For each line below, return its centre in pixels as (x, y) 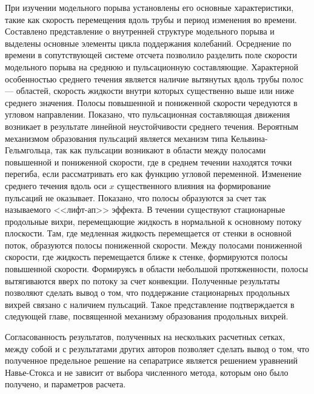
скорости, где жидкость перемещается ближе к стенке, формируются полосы (146, 257)
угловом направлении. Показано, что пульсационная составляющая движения (148, 114)
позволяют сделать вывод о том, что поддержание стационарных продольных (148, 292)
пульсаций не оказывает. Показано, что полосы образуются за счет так (136, 197)
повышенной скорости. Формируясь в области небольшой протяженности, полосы (157, 269)
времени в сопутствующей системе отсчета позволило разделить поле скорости (151, 55)
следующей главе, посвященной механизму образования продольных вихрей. (147, 316)
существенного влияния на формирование (194, 185)
